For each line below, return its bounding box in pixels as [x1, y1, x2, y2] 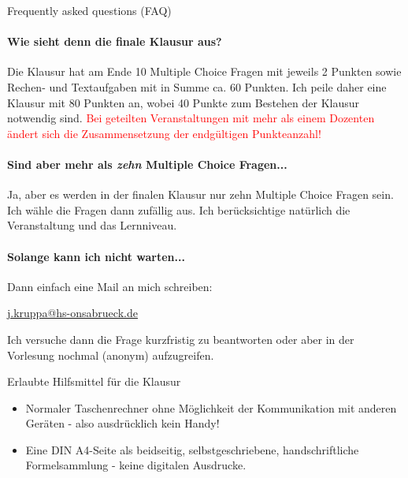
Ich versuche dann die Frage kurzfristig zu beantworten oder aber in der [7, 330, 354, 347]
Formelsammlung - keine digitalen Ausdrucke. [25, 457, 247, 473]
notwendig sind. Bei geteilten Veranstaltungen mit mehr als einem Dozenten [7, 110, 375, 126]
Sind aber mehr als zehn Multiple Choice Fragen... [7, 155, 287, 172]
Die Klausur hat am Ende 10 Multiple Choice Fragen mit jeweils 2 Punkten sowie [7, 63, 402, 80]
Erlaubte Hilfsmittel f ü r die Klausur [7, 373, 181, 390]
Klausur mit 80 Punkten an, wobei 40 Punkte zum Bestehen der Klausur [7, 94, 360, 110]
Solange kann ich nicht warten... [7, 248, 185, 264]
